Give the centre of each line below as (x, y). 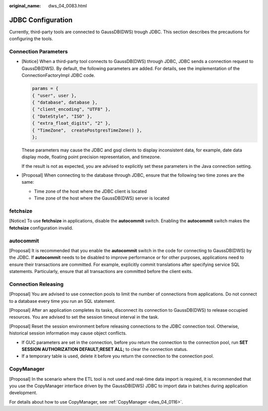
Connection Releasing (36, 284)
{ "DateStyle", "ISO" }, (62, 116)
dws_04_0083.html (67, 6)
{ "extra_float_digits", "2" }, (71, 123)
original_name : (25, 6)
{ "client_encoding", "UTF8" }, (71, 109)
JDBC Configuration (41, 20)
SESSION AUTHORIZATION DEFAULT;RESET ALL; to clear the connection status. (105, 349)
